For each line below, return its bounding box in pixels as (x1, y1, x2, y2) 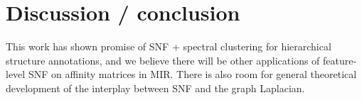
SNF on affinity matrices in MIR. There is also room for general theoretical (28, 67, 357, 82)
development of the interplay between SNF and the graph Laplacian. (6, 80, 305, 95)
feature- (323, 52, 357, 67)
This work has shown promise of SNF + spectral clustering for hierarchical (6, 39, 331, 54)
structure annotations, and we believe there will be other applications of (6, 52, 320, 67)
